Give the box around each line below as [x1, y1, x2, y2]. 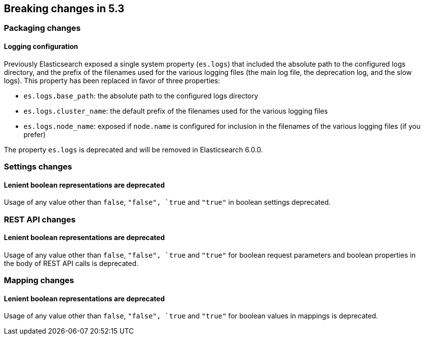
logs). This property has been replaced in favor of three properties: [4, 76, 220, 85]
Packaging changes [4, 23, 81, 33]
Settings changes [4, 162, 72, 172]
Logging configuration [4, 42, 78, 51]
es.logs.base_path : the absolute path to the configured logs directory [24, 91, 258, 100]
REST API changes [4, 214, 76, 224]
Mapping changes [4, 275, 74, 286]
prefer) [24, 130, 46, 139]
